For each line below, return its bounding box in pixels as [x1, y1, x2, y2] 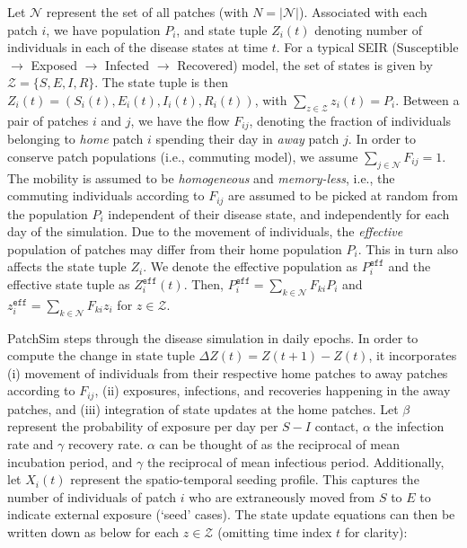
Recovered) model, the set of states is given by [177, 55, 433, 74]
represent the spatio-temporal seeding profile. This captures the [70, 470, 419, 489]
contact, [314, 417, 359, 436]
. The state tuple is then [94, 73, 228, 92]
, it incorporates [368, 346, 457, 365]
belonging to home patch [7, 129, 144, 148]
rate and [7, 435, 54, 454]
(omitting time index [217, 523, 332, 542]
